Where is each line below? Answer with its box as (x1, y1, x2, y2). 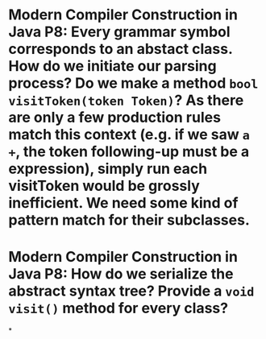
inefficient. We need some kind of (8, 194, 239, 213)
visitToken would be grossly (8, 177, 200, 195)
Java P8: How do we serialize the (8, 265, 234, 283)
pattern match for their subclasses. (8, 211, 250, 229)
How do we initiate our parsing (8, 57, 217, 76)
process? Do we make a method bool (8, 74, 259, 93)
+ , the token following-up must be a (8, 143, 250, 161)
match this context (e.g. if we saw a (8, 126, 250, 144)
